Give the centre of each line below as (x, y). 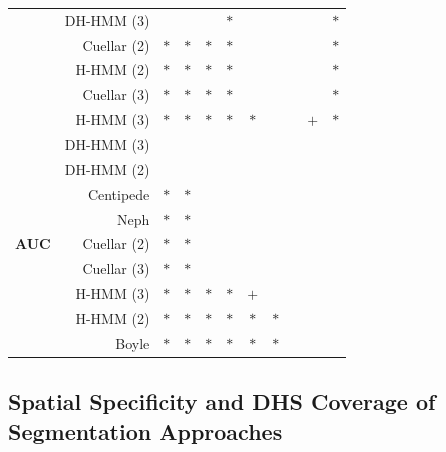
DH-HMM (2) (107, 168)
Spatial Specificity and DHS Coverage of (222, 401)
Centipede (118, 193)
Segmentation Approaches (145, 430)
